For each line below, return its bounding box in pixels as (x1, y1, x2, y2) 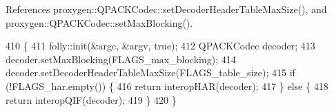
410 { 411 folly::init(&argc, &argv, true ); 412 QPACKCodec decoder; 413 (6, 38, 315, 53)
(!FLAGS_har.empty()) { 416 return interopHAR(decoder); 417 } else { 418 (6, 78, 328, 93)
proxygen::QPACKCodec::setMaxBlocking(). (6, 15, 193, 30)
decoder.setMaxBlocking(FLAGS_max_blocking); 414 (6, 52, 236, 66)
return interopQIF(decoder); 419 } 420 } (6, 92, 177, 107)
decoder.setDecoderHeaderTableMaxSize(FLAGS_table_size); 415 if (6, 65, 295, 80)
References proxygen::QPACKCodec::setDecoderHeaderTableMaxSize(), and (6, 2, 327, 16)
